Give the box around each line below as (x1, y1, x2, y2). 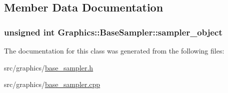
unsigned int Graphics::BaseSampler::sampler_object (4, 25, 222, 38)
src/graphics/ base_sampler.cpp (4, 79, 100, 89)
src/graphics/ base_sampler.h (4, 62, 93, 72)
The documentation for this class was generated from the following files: (4, 45, 224, 55)
